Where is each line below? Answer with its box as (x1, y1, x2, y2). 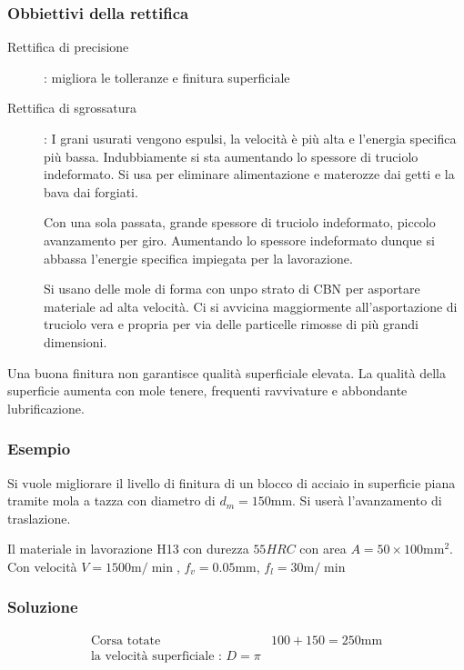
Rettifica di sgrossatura (7, 98, 137, 117)
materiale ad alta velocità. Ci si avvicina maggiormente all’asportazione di (44, 296, 458, 315)
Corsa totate (90, 634, 161, 647)
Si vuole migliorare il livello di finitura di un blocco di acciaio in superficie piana (7, 473, 456, 492)
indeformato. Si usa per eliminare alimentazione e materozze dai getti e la (44, 165, 455, 184)
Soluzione (7, 595, 78, 618)
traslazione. (7, 508, 71, 527)
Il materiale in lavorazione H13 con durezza (7, 539, 249, 558)
